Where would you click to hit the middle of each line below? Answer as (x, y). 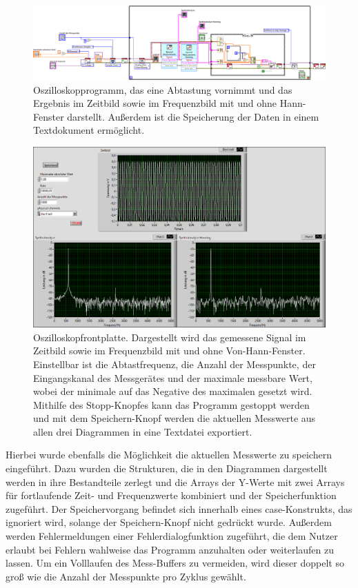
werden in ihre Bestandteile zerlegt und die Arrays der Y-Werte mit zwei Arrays (175, 481)
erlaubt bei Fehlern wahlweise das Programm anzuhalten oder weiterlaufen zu (170, 549)
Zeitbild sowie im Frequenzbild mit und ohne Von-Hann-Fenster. (169, 351)
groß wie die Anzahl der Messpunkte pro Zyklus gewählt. (126, 576)
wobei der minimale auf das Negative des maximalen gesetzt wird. (173, 391)
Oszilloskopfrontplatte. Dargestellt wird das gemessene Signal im (170, 337)
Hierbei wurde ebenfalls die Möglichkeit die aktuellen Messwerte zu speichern (169, 455)
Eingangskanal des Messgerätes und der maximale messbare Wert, (173, 377)
